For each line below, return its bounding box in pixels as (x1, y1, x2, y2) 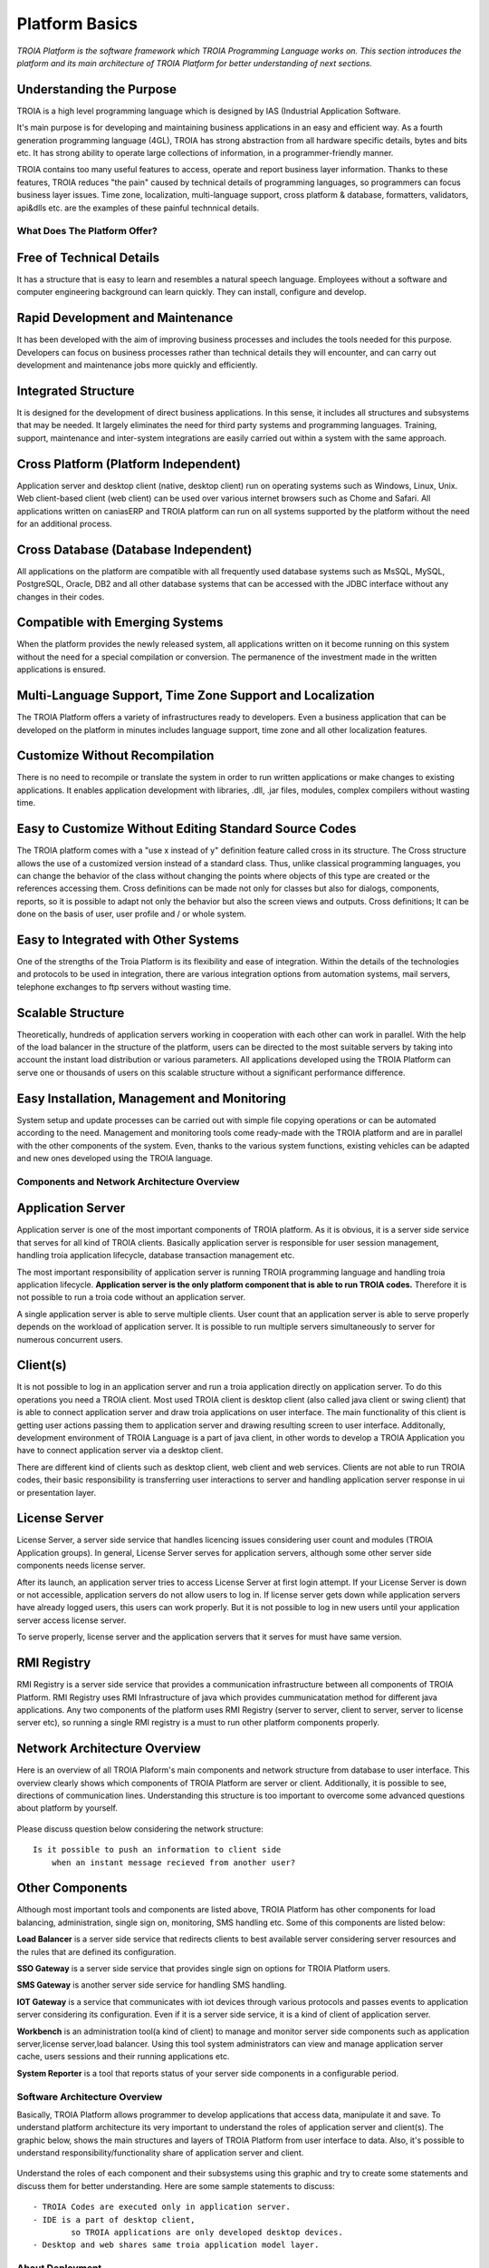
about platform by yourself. (16, 1803, 118, 1813)
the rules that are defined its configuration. (16, 1946, 177, 1957)
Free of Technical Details (16, 249, 160, 265)
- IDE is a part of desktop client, (33, 2214, 196, 2224)
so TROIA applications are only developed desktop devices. (71, 2227, 343, 2238)
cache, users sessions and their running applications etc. (16, 2051, 230, 2062)
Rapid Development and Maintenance (16, 310, 234, 326)
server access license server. (16, 1615, 127, 1626)
